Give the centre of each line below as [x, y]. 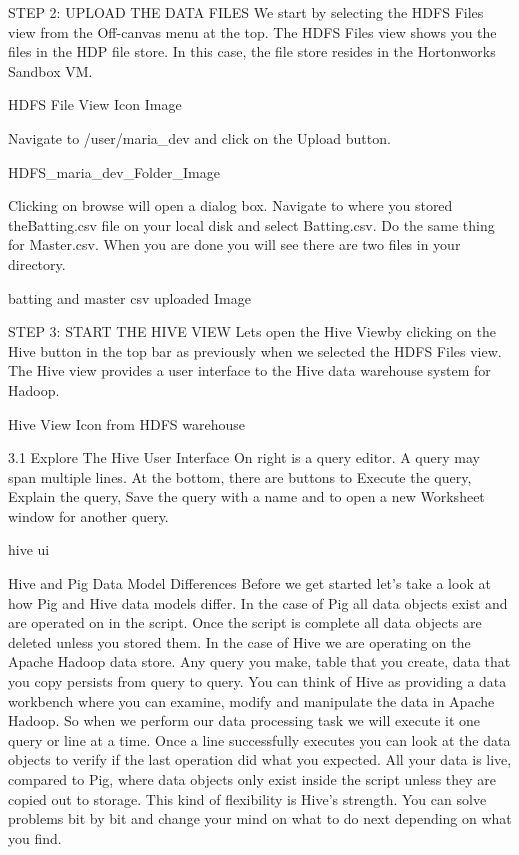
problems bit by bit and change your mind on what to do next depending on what [260, 818]
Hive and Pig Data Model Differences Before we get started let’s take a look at [249, 583]
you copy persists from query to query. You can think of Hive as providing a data [257, 681]
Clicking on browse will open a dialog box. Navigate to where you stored [230, 205]
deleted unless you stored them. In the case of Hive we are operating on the [239, 641]
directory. [37, 263]
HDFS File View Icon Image [95, 104]
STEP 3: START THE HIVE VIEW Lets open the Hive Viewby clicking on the [252, 331]
